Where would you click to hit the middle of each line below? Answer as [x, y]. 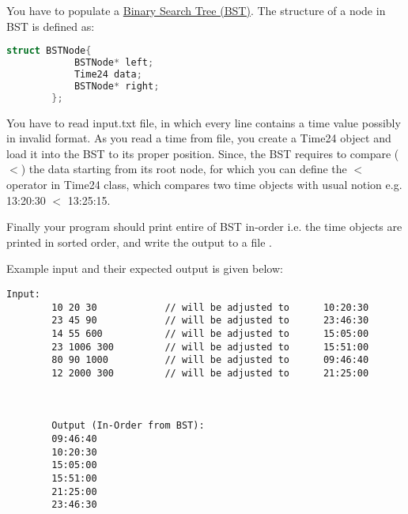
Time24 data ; [108, 74]
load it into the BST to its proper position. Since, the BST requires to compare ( [203, 153]
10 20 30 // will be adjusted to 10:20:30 [210, 307]
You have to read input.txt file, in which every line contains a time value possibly [204, 122]
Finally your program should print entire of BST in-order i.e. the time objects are [204, 227]
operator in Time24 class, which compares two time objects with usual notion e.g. [204, 184]
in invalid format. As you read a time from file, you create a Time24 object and [199, 138]
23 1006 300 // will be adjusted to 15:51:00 [210, 347]
